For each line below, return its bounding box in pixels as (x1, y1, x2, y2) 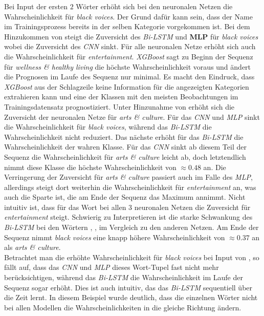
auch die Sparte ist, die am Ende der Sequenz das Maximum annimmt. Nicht (4, 192, 246, 202)
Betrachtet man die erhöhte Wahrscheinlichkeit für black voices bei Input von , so (4, 251, 259, 262)
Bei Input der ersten (4, 1, 68, 11)
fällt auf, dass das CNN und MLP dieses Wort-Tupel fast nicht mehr (4, 262, 219, 272)
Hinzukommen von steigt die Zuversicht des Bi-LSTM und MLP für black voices (4, 31, 258, 41)
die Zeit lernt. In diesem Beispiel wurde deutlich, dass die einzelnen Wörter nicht (4, 292, 258, 303)
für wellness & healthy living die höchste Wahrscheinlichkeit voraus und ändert (4, 61, 251, 72)
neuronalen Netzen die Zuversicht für (134, 201, 251, 212)
